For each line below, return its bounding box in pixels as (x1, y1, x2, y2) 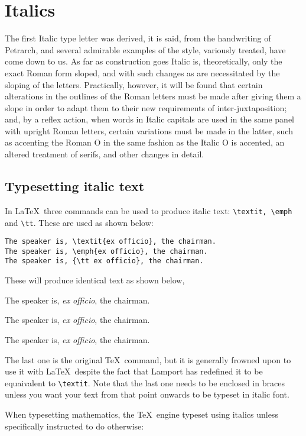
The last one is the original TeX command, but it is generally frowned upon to (5, 353, 291, 366)
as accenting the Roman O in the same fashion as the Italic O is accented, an (5, 136, 285, 148)
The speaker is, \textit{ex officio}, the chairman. (5, 237, 216, 246)
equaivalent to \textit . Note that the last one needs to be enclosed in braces (5, 376, 285, 389)
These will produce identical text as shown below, (5, 274, 185, 286)
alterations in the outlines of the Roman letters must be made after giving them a (5, 90, 301, 102)
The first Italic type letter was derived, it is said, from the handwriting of (5, 32, 271, 44)
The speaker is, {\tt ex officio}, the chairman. (5, 257, 204, 266)
